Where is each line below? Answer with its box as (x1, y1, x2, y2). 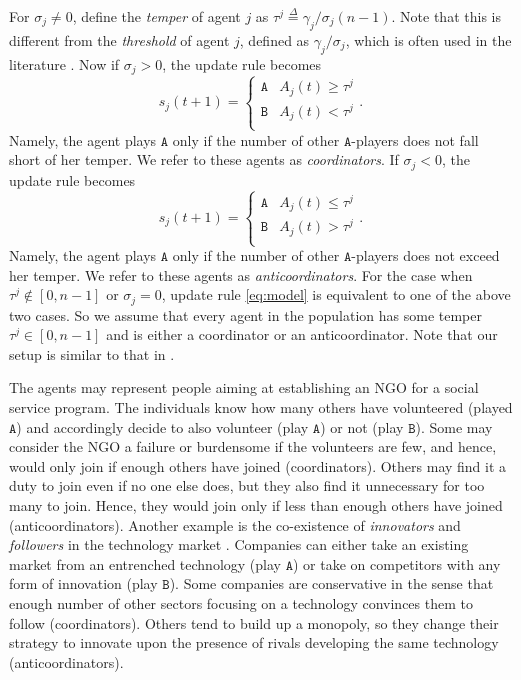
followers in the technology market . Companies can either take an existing (9, 534, 469, 555)
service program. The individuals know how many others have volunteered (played (9, 397, 513, 418)
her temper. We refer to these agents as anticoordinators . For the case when (9, 264, 473, 285)
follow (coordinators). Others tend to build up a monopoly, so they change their (9, 612, 499, 633)
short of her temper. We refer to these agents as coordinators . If (9, 149, 399, 170)
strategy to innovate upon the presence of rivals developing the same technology (9, 632, 499, 653)
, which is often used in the (345, 29, 512, 50)
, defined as (239, 29, 310, 50)
